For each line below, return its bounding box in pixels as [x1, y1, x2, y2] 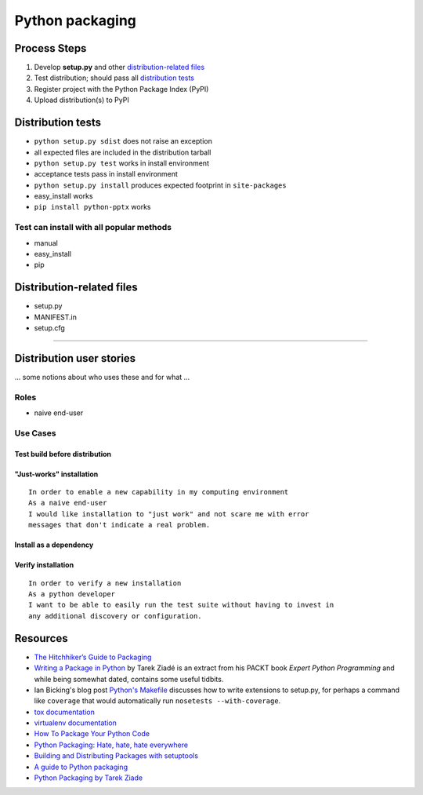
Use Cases [14, 428, 56, 439]
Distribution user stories [14, 352, 136, 365]
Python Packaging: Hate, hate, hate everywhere [34, 740, 188, 749]
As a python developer [28, 589, 116, 599]
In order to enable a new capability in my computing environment [28, 487, 289, 497]
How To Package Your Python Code [34, 729, 150, 738]
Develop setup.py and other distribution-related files [34, 63, 205, 72]
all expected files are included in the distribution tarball [34, 148, 211, 157]
